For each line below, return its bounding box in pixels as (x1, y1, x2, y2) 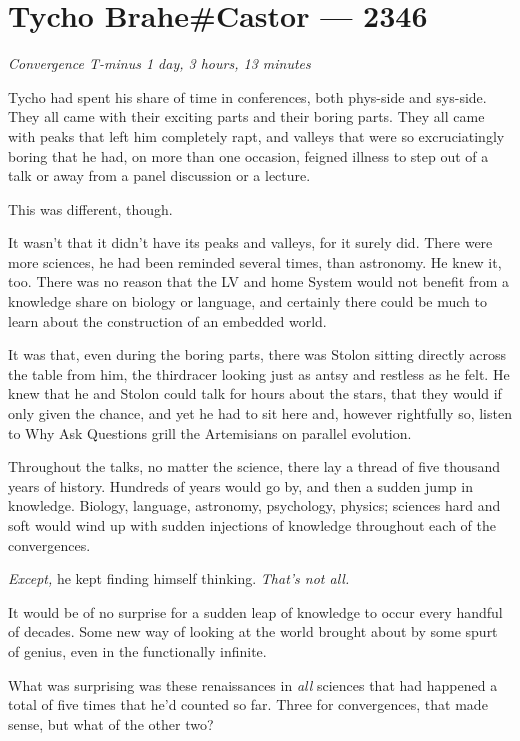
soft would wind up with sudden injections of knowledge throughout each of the (8, 515, 496, 535)
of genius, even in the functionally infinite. (8, 640, 267, 661)
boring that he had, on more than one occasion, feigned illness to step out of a (8, 145, 489, 166)
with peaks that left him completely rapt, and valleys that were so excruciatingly (8, 125, 505, 146)
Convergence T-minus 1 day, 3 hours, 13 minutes (8, 53, 311, 74)
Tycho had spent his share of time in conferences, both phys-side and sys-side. (8, 86, 487, 107)
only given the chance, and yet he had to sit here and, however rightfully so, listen (8, 403, 512, 424)
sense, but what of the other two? (8, 713, 214, 734)
